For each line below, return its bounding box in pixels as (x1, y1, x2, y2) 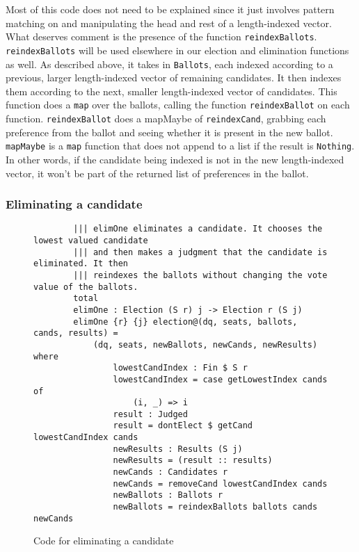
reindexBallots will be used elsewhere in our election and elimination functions (6, 42, 349, 57)
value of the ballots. (33, 282, 138, 292)
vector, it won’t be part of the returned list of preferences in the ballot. (6, 165, 309, 180)
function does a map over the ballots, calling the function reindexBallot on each (6, 97, 350, 112)
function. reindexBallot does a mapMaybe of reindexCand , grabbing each (6, 111, 326, 125)
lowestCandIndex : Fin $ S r (113, 363, 248, 373)
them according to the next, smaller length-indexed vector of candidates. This (6, 83, 337, 98)
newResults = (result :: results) (113, 455, 273, 466)
